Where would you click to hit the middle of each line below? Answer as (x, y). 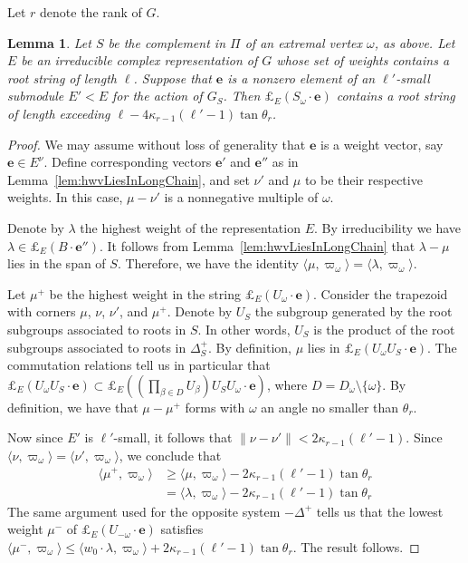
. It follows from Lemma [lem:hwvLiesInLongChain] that (258, 245)
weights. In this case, (65, 197)
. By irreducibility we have (387, 227)
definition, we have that (73, 407)
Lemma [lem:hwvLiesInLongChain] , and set (129, 179)
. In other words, (244, 329)
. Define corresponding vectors (128, 162)
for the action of (158, 96)
